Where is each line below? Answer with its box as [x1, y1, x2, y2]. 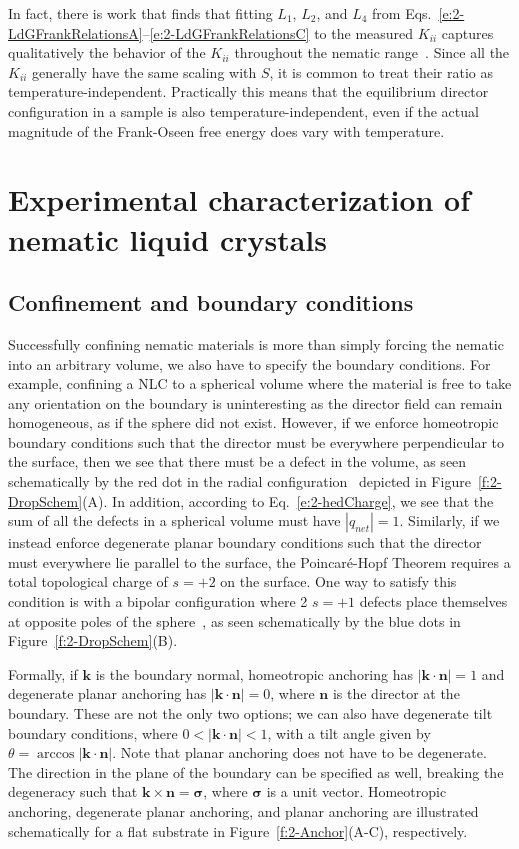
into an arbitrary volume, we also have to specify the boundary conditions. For [8, 353, 491, 374]
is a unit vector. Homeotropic [266, 781, 447, 802]
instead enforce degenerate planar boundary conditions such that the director [8, 532, 482, 553]
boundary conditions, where [8, 722, 178, 743]
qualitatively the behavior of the [8, 42, 206, 63]
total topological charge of [8, 571, 168, 592]
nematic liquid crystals [8, 218, 328, 259]
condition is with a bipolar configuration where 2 [8, 591, 308, 612]
